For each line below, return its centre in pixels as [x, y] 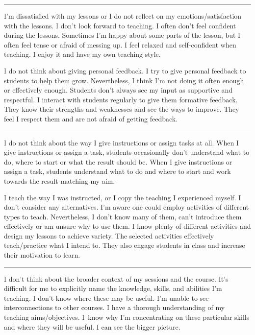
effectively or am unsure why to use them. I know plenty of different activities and [127, 226]
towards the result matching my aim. [60, 180]
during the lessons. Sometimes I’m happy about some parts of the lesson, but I [122, 35]
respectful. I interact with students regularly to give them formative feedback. [121, 99]
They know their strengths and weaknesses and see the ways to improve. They [122, 109]
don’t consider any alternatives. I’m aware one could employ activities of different [127, 207]
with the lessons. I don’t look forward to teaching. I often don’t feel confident [120, 25]
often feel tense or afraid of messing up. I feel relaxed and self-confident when [120, 44]
